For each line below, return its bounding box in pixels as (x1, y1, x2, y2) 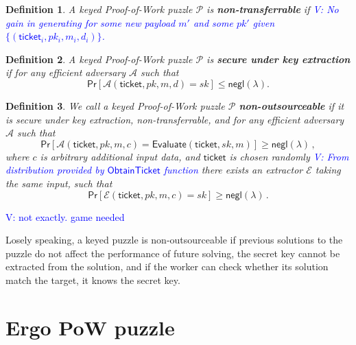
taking (315, 163, 341, 177)
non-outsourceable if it (239, 98, 344, 112)
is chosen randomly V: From (229, 149, 349, 163)
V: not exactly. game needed (5, 209, 125, 224)
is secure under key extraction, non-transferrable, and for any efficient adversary (5, 112, 344, 126)
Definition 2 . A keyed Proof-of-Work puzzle (5, 51, 193, 66)
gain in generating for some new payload (5, 15, 176, 29)
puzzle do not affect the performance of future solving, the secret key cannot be (5, 246, 340, 260)
